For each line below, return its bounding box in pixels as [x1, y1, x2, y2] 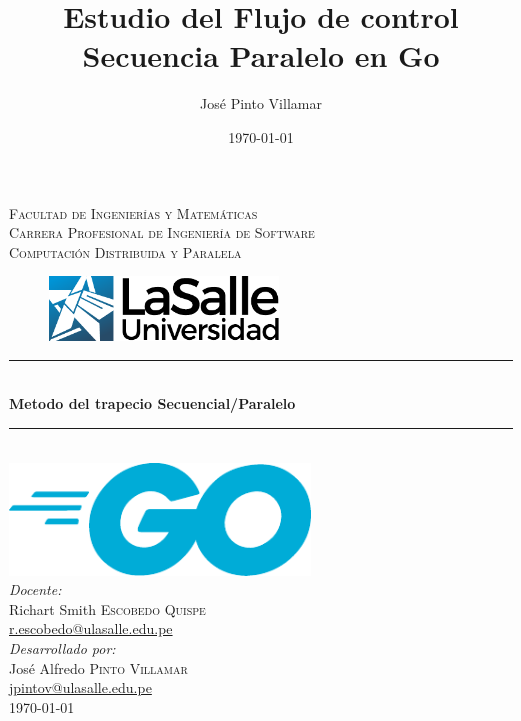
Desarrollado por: [9, 638, 116, 659]
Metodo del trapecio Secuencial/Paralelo [9, 393, 296, 414]
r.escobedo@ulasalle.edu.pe [9, 618, 173, 639]
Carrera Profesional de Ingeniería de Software [9, 222, 315, 243]
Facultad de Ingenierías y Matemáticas [9, 202, 258, 223]
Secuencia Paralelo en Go [82, 35, 440, 76]
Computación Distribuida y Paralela [9, 241, 242, 262]
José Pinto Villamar [200, 93, 322, 114]
